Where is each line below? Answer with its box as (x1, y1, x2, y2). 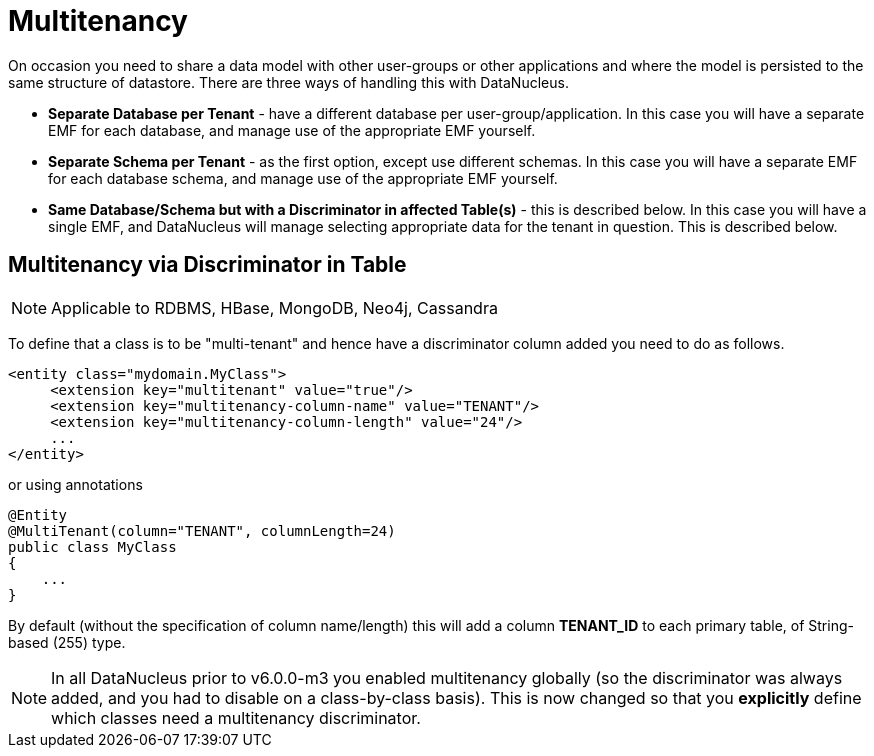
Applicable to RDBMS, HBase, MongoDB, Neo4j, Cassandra (51, 297, 498, 318)
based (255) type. (8, 633, 126, 651)
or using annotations (8, 475, 143, 493)
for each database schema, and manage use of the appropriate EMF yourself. (48, 169, 558, 187)
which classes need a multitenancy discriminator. (51, 707, 421, 728)
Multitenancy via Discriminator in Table (8, 252, 407, 278)
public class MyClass (8, 538, 177, 555)
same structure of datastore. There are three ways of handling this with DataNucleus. (8, 73, 569, 91)
